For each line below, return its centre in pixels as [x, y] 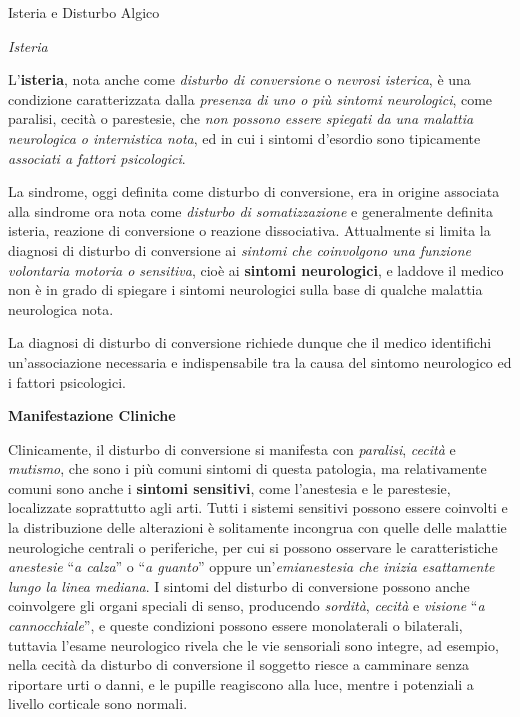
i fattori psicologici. [67, 381]
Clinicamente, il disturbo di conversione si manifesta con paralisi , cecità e [232, 448]
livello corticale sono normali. [98, 703]
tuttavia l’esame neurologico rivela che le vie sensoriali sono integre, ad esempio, [253, 644]
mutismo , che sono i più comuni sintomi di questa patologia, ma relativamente [247, 468]
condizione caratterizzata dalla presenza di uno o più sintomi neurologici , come [250, 98]
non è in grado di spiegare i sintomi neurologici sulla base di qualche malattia [245, 289]
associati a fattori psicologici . [97, 157]
